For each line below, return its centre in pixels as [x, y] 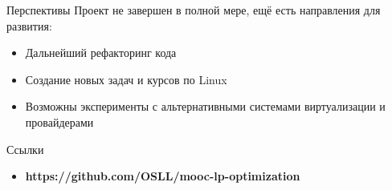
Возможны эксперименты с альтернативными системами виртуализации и [205, 106]
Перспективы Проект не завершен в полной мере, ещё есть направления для [194, 10]
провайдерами [59, 121]
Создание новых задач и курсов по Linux [126, 79]
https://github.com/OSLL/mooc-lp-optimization [163, 176]
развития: [29, 25]
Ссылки [25, 149]
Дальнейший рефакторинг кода [101, 53]
